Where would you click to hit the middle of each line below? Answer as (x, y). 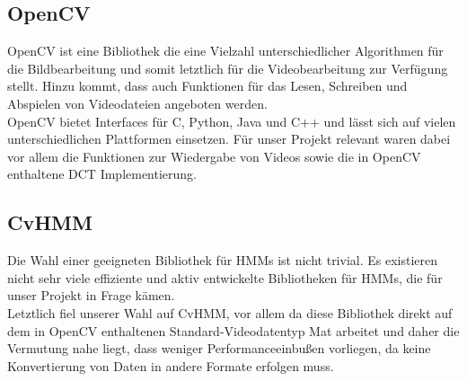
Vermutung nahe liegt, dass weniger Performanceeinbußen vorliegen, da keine (219, 348)
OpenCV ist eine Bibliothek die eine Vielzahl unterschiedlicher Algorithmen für (225, 51)
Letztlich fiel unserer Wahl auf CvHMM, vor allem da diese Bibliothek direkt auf (230, 312)
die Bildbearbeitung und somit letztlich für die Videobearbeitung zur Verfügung (228, 68)
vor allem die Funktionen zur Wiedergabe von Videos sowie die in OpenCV (214, 156)
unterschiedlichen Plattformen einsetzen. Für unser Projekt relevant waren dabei (229, 139)
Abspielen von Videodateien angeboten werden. (137, 103)
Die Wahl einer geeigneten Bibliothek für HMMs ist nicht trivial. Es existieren (223, 260)
